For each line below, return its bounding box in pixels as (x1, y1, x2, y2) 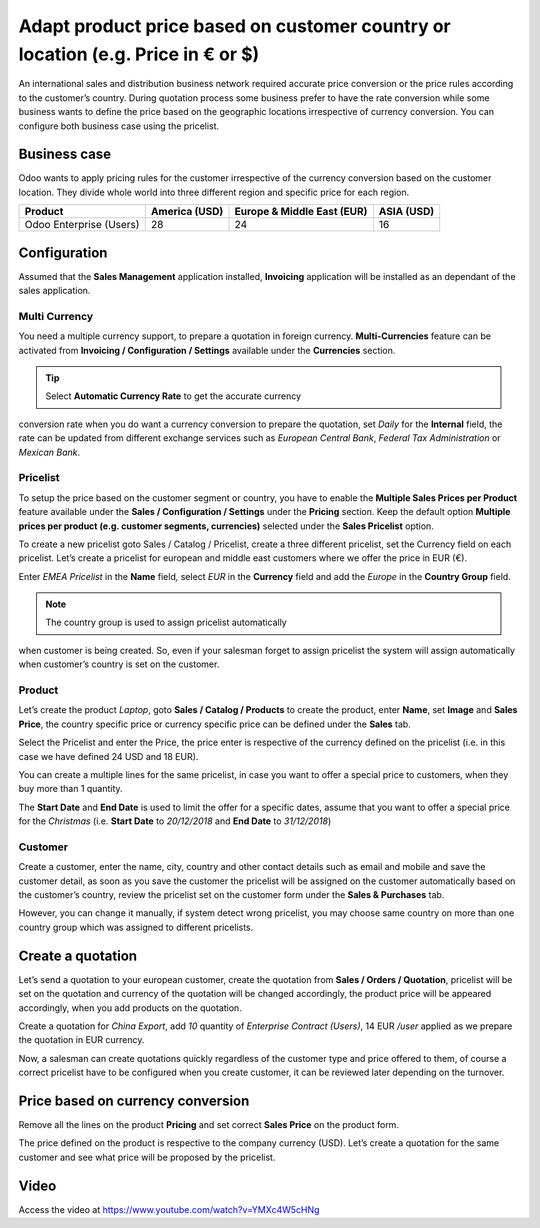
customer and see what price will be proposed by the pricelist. (18, 1151, 276, 1163)
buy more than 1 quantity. (18, 783, 124, 795)
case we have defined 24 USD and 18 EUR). (18, 750, 199, 762)
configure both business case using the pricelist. (18, 120, 220, 132)
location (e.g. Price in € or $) (18, 43, 260, 65)
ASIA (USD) (378, 205, 435, 219)
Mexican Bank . (18, 446, 81, 458)
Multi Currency (18, 309, 94, 323)
